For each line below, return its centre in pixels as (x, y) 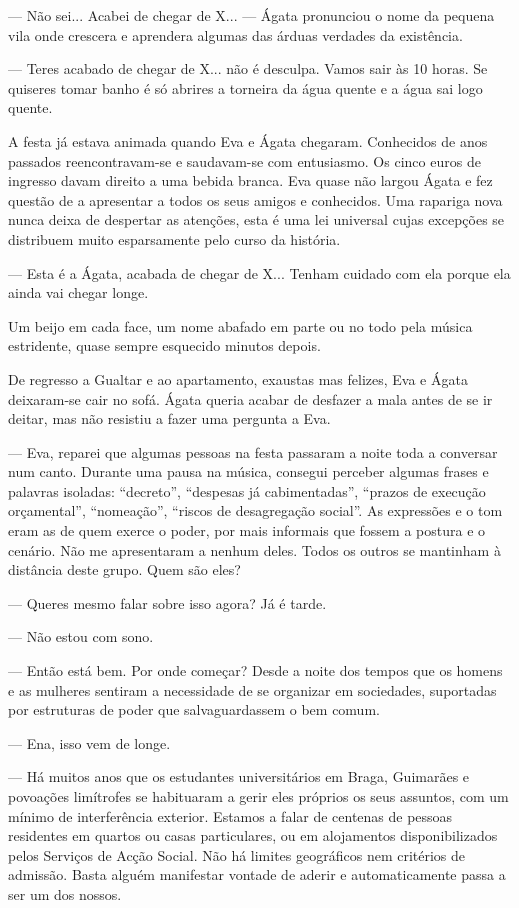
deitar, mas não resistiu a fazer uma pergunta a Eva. (169, 418)
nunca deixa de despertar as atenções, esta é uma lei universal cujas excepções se (256, 219)
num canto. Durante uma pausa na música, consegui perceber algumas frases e (248, 471)
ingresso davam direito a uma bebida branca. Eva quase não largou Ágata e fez (250, 180)
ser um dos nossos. (65, 893)
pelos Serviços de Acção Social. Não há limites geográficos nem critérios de (237, 854)
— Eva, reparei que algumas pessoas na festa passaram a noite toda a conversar (253, 451)
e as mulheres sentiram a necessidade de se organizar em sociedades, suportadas (252, 689)
